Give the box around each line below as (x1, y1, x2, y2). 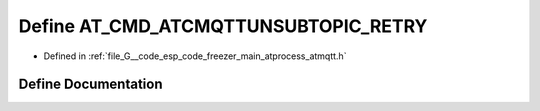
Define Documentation (18, 76, 163, 93)
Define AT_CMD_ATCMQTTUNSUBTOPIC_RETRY (18, 15, 428, 37)
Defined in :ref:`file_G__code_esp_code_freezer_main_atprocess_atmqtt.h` (43, 50, 347, 62)
